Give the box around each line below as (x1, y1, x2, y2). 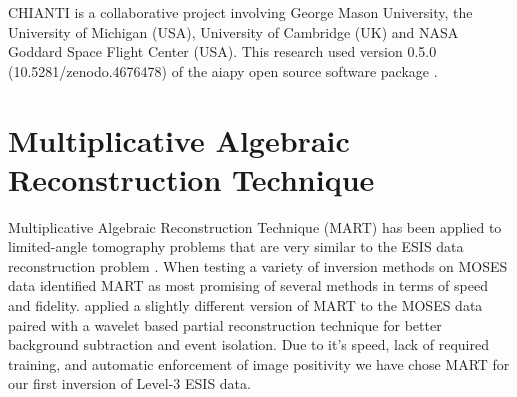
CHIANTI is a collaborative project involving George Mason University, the (8, 2, 473, 22)
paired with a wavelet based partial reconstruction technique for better (8, 314, 442, 335)
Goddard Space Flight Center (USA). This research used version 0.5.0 (8, 41, 437, 62)
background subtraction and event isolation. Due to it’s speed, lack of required (8, 334, 489, 355)
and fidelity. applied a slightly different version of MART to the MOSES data (8, 295, 483, 316)
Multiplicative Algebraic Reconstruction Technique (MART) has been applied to (8, 216, 502, 237)
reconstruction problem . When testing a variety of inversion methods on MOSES (8, 255, 508, 276)
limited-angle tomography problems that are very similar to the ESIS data (8, 236, 464, 257)
